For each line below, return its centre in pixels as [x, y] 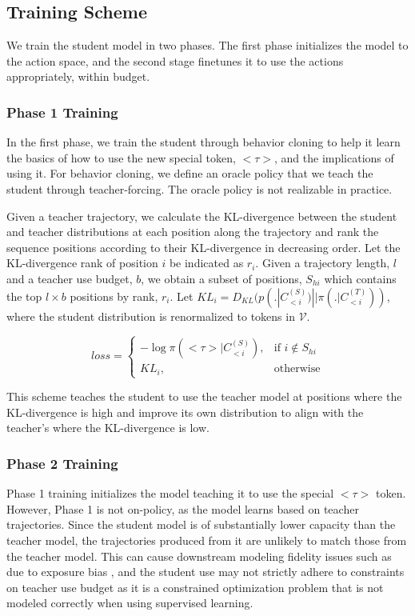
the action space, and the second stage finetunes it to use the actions [175, 60]
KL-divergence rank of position [82, 263]
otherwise [297, 369]
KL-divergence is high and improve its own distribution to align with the [185, 412]
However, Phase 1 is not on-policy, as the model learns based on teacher [183, 508]
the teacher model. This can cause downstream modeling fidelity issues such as [199, 556]
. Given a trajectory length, [323, 263]
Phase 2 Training [62, 463]
